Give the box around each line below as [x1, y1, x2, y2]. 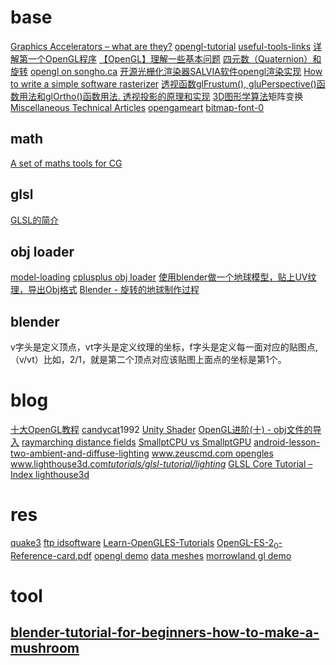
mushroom [10, 640, 80, 657]
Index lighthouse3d [10, 469, 90, 481]
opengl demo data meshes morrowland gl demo [93, 549, 292, 561]
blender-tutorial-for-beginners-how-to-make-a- [10, 624, 320, 641]
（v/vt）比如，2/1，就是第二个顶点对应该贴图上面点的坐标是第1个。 [10, 354, 287, 366]
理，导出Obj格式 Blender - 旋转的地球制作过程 [10, 284, 200, 296]
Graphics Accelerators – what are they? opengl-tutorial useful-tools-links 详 [10, 40, 322, 52]
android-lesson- [253, 436, 321, 448]
